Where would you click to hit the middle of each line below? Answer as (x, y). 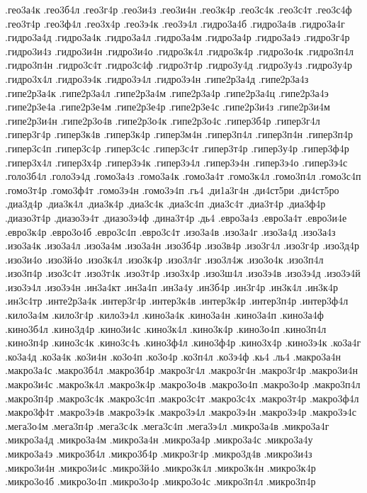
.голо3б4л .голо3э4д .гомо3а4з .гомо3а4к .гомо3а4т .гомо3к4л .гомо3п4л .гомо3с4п (183, 176)
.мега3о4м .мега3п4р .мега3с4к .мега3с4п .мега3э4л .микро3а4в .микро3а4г (167, 425)
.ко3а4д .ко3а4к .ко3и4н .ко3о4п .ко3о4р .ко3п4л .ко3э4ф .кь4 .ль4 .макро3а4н (173, 356)
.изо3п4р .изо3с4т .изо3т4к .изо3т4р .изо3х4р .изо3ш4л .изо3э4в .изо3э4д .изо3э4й (183, 273)
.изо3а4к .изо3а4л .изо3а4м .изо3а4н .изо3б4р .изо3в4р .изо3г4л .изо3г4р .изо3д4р (182, 245)
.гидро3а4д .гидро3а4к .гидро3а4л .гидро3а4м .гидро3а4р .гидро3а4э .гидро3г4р (177, 37)
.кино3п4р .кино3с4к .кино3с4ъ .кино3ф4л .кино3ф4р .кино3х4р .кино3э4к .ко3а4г (183, 342)
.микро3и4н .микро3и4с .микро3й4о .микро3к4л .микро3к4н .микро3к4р (160, 467)
